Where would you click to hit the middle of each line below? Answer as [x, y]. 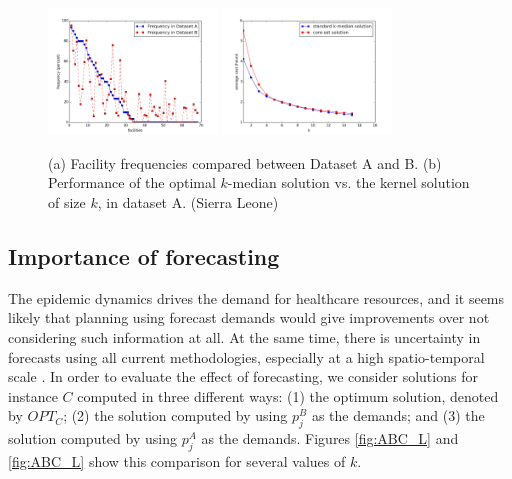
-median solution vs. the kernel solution [348, 182]
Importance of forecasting [144, 255]
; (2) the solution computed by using [175, 415]
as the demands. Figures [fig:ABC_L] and [330, 438]
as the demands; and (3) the [398, 415]
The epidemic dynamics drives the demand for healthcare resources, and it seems [256, 297]
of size [67, 201]
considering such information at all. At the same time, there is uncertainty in [244, 336]
